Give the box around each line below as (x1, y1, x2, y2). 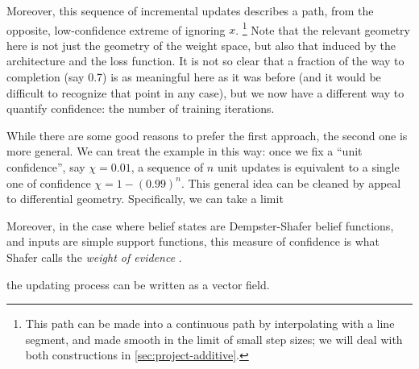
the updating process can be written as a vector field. (6, 276, 270, 292)
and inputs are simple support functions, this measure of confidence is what (6, 233, 380, 250)
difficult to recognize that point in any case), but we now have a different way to (6, 84, 404, 101)
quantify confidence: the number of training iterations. (6, 100, 275, 117)
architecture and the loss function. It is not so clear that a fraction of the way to (6, 52, 404, 69)
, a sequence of (131, 159, 204, 175)
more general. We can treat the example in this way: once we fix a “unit (6, 143, 363, 160)
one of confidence (6, 174, 91, 191)
